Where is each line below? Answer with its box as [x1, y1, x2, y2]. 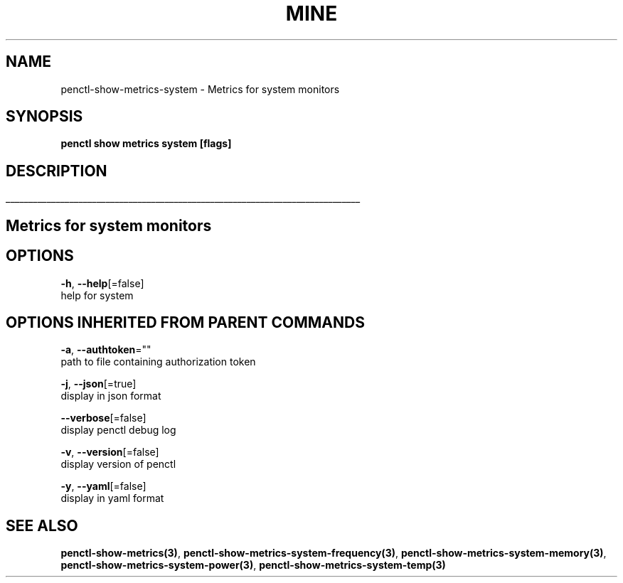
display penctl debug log [60, 424, 176, 437]
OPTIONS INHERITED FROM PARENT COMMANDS [6, 313, 365, 331]
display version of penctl [60, 458, 176, 471]
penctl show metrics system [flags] [60, 137, 232, 150]
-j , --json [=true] [60, 378, 137, 390]
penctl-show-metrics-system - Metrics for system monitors [60, 82, 340, 95]
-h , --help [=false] [60, 277, 144, 289]
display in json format [60, 390, 161, 402]
